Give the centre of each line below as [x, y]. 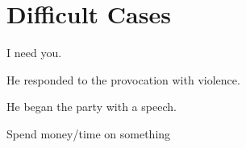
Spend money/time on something [89, 133]
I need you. [34, 53]
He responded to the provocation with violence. [123, 79]
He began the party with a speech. [92, 107]
